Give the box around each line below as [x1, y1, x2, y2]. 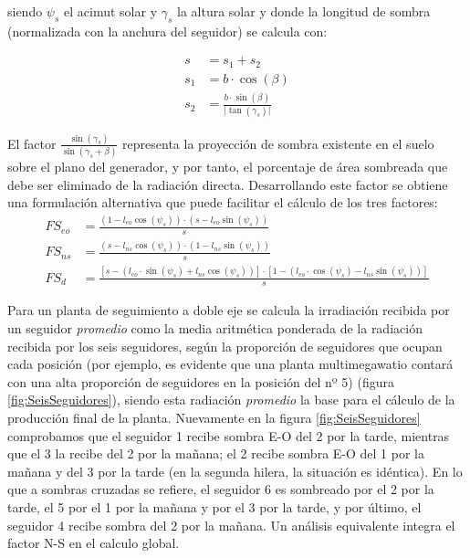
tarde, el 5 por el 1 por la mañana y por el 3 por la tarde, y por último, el [7, 498, 422, 517]
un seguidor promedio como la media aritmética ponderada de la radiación [7, 319, 423, 338]
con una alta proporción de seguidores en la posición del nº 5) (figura [7, 372, 394, 391]
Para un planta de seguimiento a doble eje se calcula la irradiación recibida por [7, 300, 450, 320]
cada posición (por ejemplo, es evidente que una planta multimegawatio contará [7, 354, 454, 374]
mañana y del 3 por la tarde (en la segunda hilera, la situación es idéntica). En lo [7, 461, 463, 480]
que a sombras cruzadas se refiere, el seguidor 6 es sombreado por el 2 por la [7, 479, 434, 499]
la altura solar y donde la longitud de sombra [177, 2, 431, 20]
